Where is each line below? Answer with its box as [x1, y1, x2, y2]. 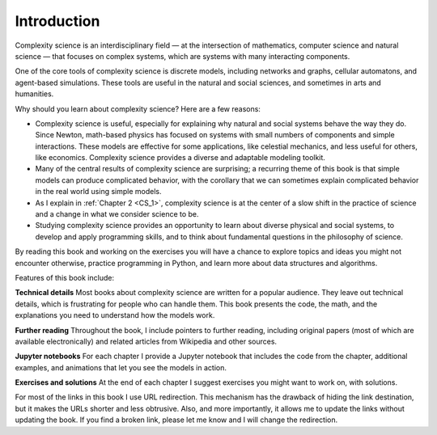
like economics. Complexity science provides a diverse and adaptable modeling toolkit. [35, 153, 325, 163]
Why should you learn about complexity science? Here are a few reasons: [15, 103, 261, 113]
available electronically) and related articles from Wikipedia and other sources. [15, 336, 278, 346]
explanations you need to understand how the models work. [15, 310, 215, 320]
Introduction [15, 12, 100, 30]
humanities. [15, 89, 54, 99]
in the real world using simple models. [35, 187, 162, 196]
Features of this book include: [15, 272, 115, 282]
